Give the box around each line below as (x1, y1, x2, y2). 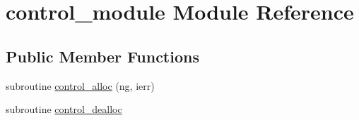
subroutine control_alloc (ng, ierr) (6, 78, 155, 93)
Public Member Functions (6, 45, 199, 67)
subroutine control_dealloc (6, 102, 122, 116)
